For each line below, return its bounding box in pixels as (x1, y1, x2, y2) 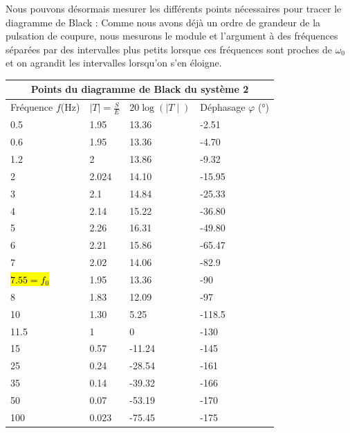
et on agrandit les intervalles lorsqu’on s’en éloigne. (6, 55, 222, 70)
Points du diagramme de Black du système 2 (30, 82, 249, 96)
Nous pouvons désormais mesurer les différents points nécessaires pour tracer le (6, 1, 342, 15)
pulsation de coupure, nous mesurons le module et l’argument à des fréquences (6, 28, 338, 43)
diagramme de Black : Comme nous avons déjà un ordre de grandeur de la (6, 15, 321, 29)
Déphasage (200, 100, 246, 114)
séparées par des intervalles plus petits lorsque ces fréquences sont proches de (6, 42, 332, 56)
